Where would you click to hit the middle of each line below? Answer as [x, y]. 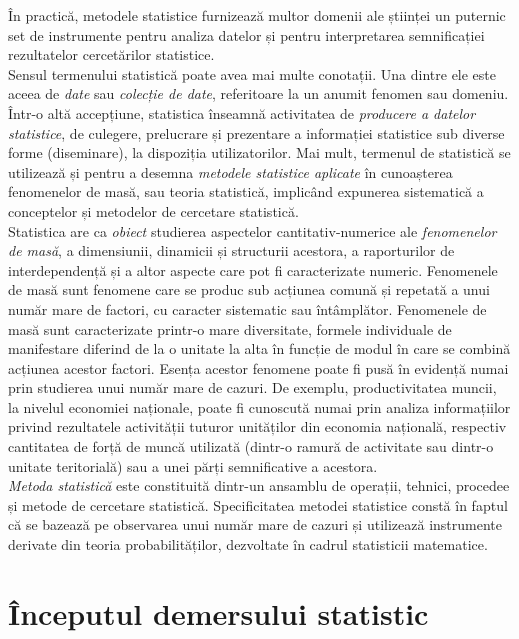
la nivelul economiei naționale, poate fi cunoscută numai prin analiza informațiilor [259, 406]
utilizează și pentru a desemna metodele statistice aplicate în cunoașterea [230, 171]
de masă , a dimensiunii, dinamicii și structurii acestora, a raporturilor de [231, 250]
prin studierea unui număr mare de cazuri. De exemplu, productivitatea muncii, [252, 387]
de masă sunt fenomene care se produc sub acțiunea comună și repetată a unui [249, 289]
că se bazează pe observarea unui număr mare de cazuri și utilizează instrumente [255, 524]
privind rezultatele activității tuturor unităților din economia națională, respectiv [257, 426]
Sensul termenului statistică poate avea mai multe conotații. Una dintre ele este [252, 73]
